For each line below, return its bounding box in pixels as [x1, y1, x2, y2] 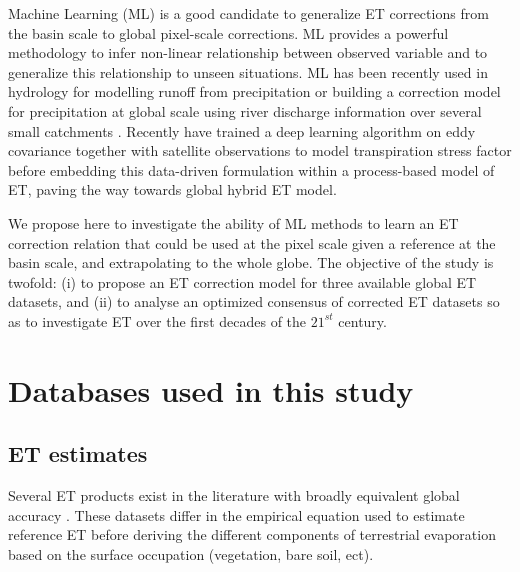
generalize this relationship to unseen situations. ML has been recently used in [8, 61, 488, 82]
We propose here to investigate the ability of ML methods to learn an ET [8, 212, 459, 233]
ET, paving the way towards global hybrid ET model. [8, 179, 337, 200]
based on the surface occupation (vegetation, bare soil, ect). [8, 543, 374, 564]
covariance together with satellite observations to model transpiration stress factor [8, 140, 512, 161]
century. [338, 310, 387, 331]
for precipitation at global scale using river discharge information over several [8, 100, 482, 121]
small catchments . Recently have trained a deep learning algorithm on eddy [8, 120, 476, 141]
